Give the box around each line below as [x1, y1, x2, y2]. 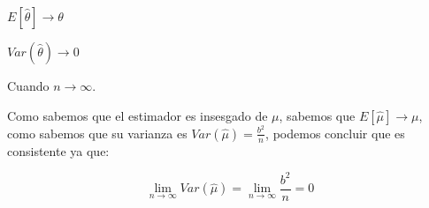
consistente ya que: [7, 141, 110, 160]
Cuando [7, 77, 50, 94]
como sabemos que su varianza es [7, 123, 188, 142]
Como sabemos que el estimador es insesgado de [7, 106, 268, 124]
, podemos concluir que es [265, 123, 405, 142]
